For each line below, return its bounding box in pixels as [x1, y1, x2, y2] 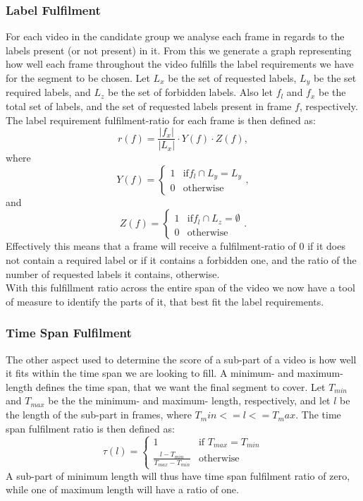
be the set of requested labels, [168, 71, 297, 85]
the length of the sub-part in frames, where [6, 407, 192, 422]
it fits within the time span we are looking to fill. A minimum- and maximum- [6, 366, 343, 380]
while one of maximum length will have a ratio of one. [6, 482, 239, 497]
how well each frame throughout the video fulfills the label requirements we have [6, 56, 354, 71]
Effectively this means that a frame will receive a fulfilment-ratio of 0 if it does [6, 239, 345, 253]
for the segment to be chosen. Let [6, 71, 150, 85]
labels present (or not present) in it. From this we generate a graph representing [6, 42, 352, 57]
